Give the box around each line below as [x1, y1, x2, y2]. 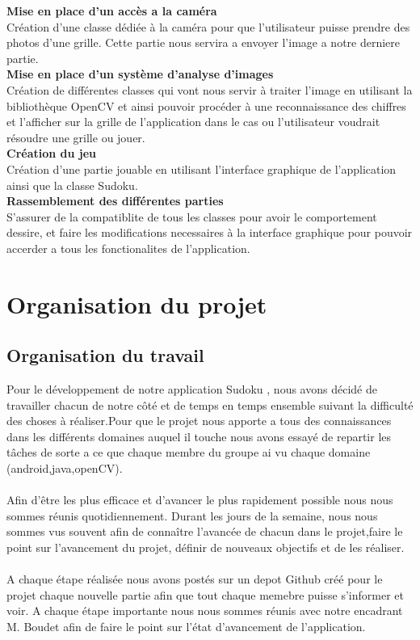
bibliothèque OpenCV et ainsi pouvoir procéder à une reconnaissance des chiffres [6, 97, 406, 114]
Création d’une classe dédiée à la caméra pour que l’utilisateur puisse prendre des [6, 18, 410, 35]
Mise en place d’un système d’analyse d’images [6, 65, 274, 82]
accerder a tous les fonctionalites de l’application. [6, 239, 250, 256]
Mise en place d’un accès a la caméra [6, 2, 217, 19]
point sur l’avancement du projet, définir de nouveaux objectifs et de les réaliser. [6, 539, 405, 556]
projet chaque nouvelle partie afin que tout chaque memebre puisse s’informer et [6, 586, 404, 603]
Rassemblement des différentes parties [6, 192, 224, 209]
